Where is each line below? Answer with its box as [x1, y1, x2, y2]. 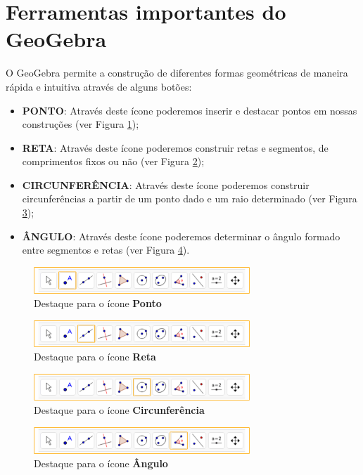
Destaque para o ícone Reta [34, 349, 156, 364]
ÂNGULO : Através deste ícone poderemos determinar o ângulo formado [22, 228, 340, 243]
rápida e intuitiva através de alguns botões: [6, 79, 192, 93]
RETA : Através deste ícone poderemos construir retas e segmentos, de [22, 140, 329, 155]
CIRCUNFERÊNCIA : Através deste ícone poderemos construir [22, 177, 310, 192]
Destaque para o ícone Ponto [34, 296, 162, 311]
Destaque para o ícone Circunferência [34, 403, 205, 417]
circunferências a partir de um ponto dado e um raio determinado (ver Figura [22, 191, 357, 206]
